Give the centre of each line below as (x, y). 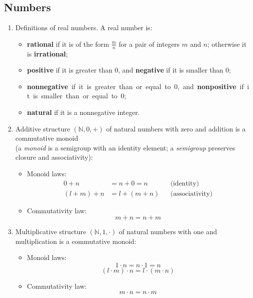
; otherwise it (227, 44)
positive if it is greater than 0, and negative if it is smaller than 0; (129, 70)
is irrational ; (47, 53)
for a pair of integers (149, 44)
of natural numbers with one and (168, 232)
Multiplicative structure (51, 232)
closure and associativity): (54, 157)
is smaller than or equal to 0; (80, 96)
